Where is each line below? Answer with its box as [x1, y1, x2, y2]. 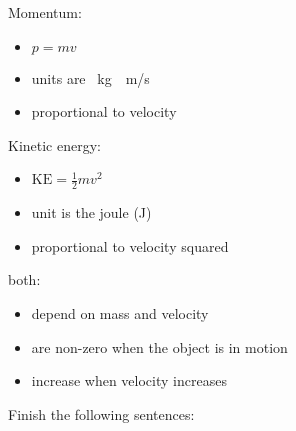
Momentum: [8, 2, 82, 22]
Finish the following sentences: [8, 403, 195, 424]
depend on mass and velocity [31, 302, 209, 323]
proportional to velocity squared [31, 235, 229, 256]
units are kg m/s [31, 67, 150, 88]
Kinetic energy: [8, 134, 101, 155]
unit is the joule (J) [31, 202, 152, 223]
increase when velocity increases [31, 370, 227, 391]
